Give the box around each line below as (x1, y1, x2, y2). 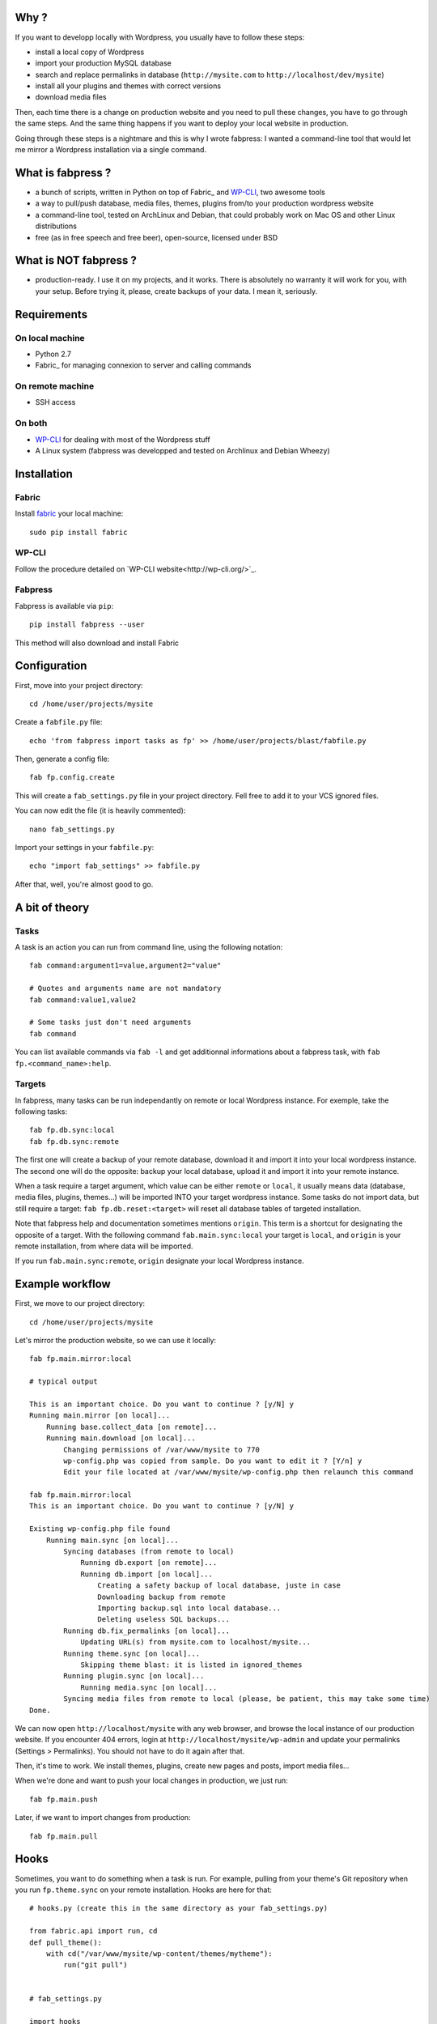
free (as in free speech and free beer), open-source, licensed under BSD (35, 232, 278, 242)
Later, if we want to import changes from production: (15, 1813, 191, 1822)
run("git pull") (63, 1960, 128, 1970)
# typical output (29, 1377, 98, 1386)
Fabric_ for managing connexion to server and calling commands (35, 360, 252, 370)
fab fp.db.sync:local (29, 1125, 115, 1135)
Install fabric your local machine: (15, 508, 124, 518)
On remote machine (15, 381, 95, 392)
